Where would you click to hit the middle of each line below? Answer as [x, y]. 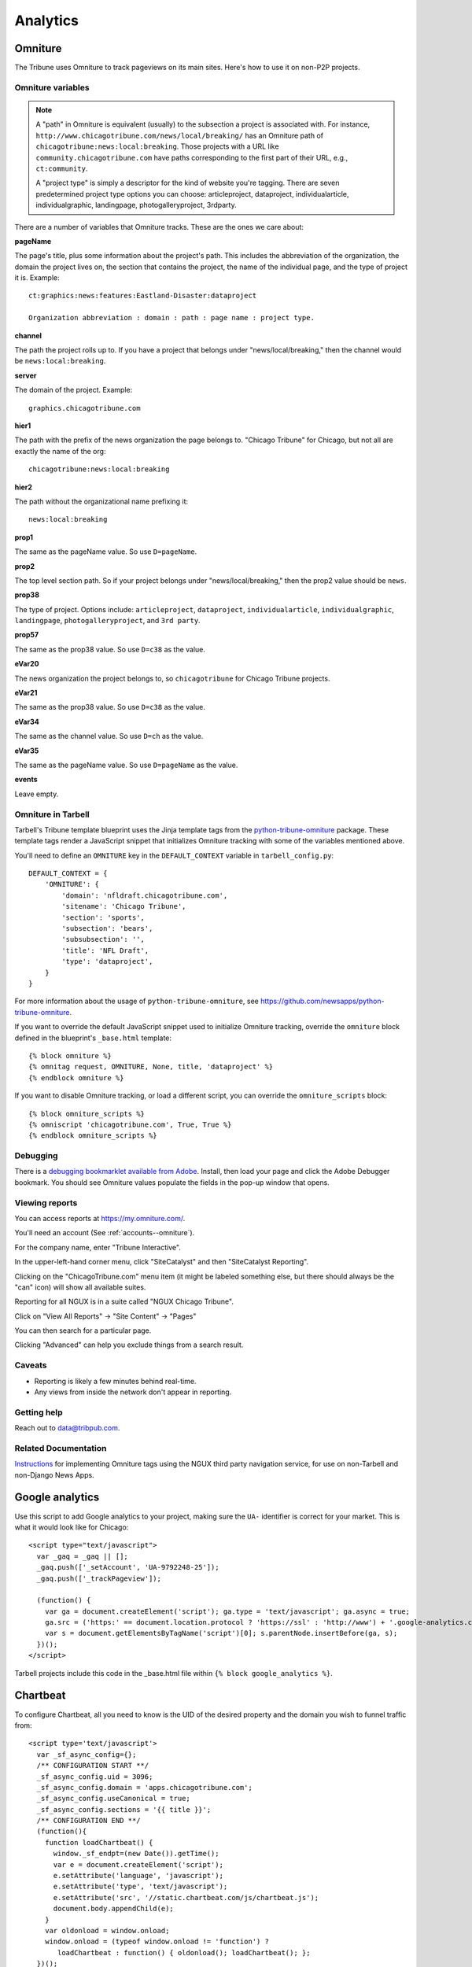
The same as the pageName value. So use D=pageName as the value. [126, 765]
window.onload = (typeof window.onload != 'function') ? [157, 1942]
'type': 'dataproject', [107, 961]
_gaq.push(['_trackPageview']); [99, 1578]
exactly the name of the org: [60, 451]
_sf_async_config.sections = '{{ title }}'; [124, 1809]
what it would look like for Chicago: [72, 1527]
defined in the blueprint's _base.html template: [93, 1038]
